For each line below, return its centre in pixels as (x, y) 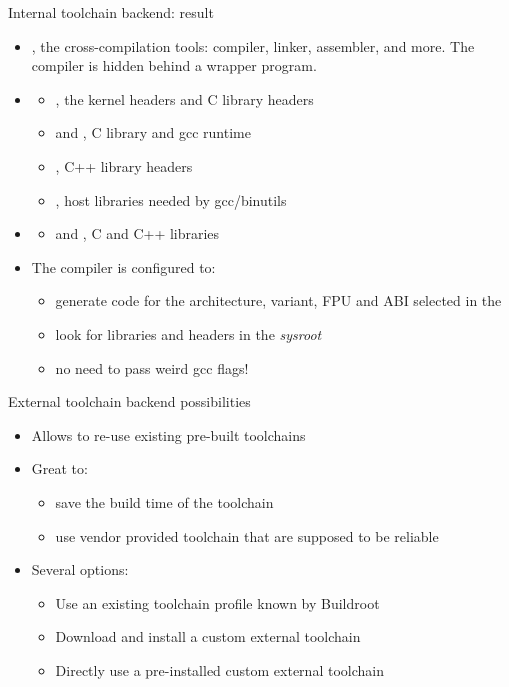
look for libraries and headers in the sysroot (188, 333)
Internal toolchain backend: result (111, 12)
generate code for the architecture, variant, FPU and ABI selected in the (278, 300)
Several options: (80, 569)
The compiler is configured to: (123, 266)
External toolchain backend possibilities (129, 401)
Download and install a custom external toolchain (208, 636)
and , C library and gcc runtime (153, 132)
